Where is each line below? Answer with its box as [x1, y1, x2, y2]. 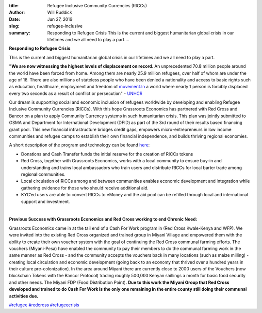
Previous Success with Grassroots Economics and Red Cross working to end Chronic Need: [9, 216, 197, 222]
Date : [9, 16, 20, 22]
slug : [9, 23, 19, 29]
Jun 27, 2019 [47, 16, 73, 22]
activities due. [9, 293, 39, 299]
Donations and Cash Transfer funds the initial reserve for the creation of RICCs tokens [21, 151, 194, 157]
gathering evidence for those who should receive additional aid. [21, 185, 149, 191]
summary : [9, 30, 31, 36]
